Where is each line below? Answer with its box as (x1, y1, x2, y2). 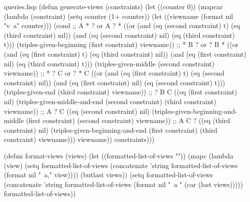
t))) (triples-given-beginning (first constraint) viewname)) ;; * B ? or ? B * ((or (4, 39, 238, 49)
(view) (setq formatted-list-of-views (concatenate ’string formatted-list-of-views (4, 160, 238, 170)
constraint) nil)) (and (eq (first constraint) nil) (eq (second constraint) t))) (4, 77, 225, 87)
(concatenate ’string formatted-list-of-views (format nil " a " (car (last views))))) (4, 179, 243, 189)
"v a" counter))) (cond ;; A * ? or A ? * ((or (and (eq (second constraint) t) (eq (4, 20, 240, 31)
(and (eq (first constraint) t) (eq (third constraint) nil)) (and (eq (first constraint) (4, 48, 247, 59)
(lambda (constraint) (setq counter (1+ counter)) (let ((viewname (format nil (4, 11, 233, 21)
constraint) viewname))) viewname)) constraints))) (4, 134, 155, 144)
